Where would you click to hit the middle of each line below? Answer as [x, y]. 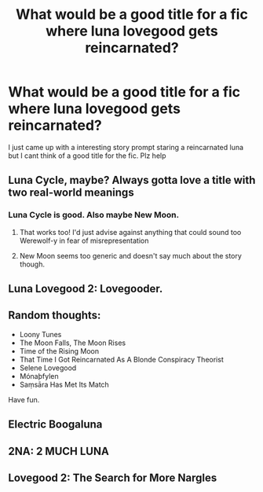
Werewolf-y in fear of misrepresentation [84, 240]
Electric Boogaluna [55, 425]
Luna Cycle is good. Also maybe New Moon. [93, 215]
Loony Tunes [40, 334]
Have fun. [24, 399]
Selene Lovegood [48, 368]
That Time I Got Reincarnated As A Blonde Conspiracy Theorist [121, 359]
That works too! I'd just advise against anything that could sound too [130, 232]
